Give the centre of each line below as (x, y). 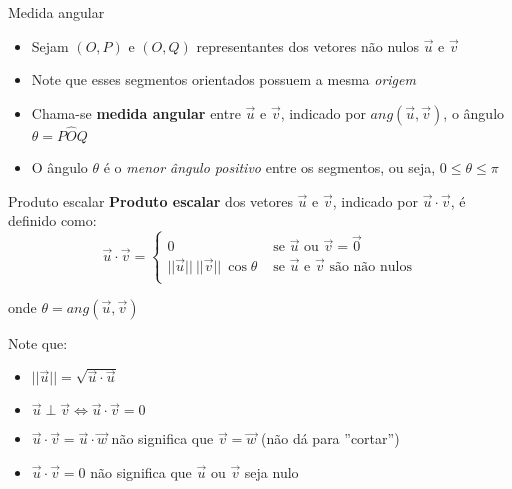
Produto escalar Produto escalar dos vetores (150, 200)
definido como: (52, 220)
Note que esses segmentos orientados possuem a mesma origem (223, 79)
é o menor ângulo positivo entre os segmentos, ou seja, (269, 167)
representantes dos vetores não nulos (308, 45)
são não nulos (370, 266)
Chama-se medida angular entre (136, 112)
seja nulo (271, 472)
